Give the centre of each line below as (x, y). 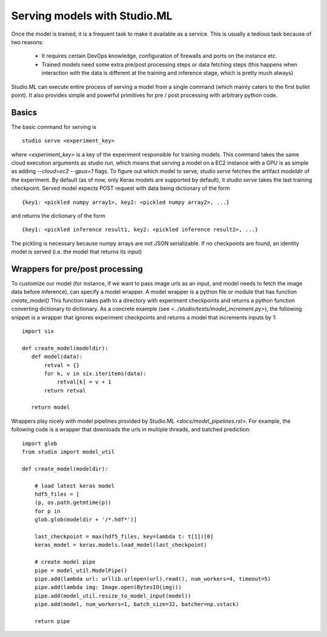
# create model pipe (65, 562)
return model (51, 407)
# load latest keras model (74, 486)
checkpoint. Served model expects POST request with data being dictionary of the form (121, 188)
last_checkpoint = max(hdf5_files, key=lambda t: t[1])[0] (124, 536)
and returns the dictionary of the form (58, 215)
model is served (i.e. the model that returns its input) (77, 252)
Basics (24, 112)
